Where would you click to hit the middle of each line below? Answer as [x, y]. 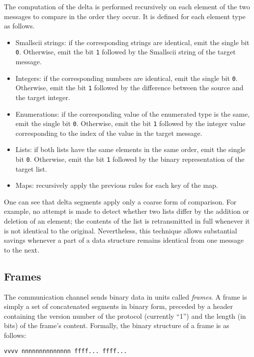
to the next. [22, 249]
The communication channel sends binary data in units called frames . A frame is [126, 296]
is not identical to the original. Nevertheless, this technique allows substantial [121, 230]
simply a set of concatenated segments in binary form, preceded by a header [118, 306]
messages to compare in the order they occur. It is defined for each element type [125, 16]
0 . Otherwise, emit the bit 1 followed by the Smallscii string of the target [126, 52]
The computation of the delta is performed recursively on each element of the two [127, 6]
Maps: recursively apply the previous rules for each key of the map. [117, 185]
